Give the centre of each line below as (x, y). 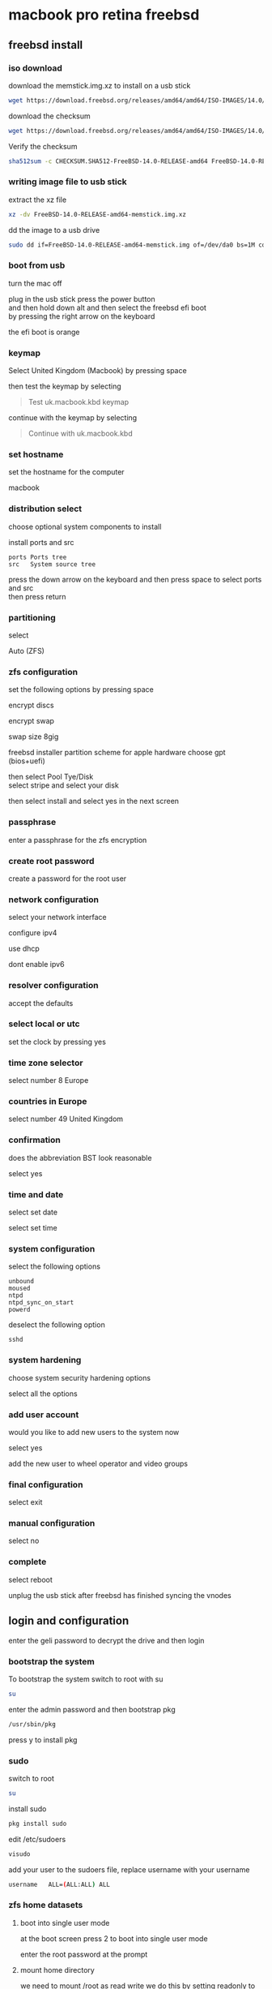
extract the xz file (38, 200)
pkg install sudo (38, 1824)
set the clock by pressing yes (57, 1042)
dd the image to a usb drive (54, 230)
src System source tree (52, 564)
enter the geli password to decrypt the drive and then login (106, 1640)
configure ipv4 (33, 933)
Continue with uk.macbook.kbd (80, 434)
